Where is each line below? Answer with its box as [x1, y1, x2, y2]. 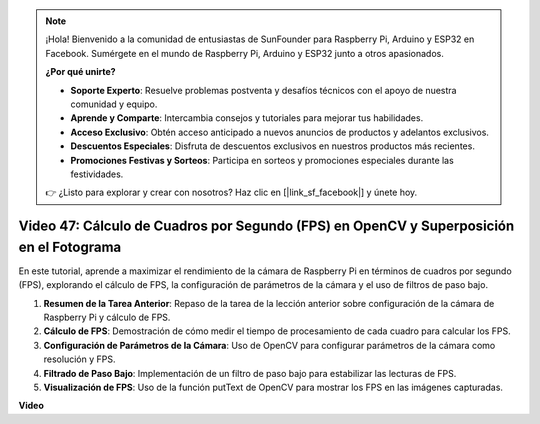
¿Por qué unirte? [45, 66, 116, 78]
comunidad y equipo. [70, 98, 158, 110]
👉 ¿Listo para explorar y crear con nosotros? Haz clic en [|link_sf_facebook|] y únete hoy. [45, 186, 418, 199]
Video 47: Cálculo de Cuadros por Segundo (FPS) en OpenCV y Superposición [18, 218, 515, 235]
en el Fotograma [18, 238, 122, 255]
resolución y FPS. [43, 353, 116, 365]
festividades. [70, 168, 124, 180]
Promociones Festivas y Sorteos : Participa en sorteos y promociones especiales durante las [70, 154, 454, 166]
